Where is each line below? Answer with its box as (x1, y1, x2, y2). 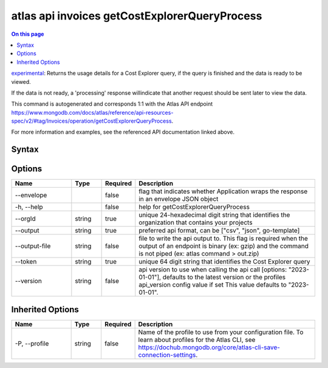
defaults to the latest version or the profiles (162, 273, 286, 282)
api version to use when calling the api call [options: (138, 265, 287, 274)
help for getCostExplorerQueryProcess (138, 203, 250, 211)
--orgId (15, 214, 36, 223)
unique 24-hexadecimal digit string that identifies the (138, 211, 290, 219)
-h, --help (15, 203, 43, 211)
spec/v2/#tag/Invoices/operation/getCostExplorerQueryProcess (11, 117, 173, 124)
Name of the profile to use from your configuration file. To (138, 328, 304, 336)
